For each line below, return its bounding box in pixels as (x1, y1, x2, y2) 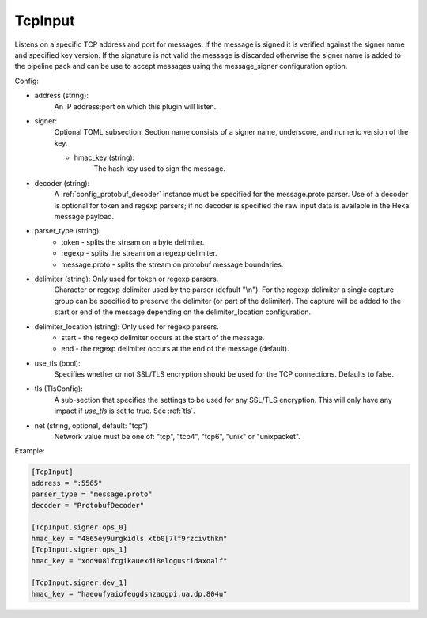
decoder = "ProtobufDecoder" (31, 501, 145, 510)
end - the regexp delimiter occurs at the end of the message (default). (61, 344, 289, 354)
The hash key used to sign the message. (93, 164, 225, 173)
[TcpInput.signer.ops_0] (31, 523, 128, 532)
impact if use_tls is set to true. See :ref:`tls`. (54, 406, 195, 415)
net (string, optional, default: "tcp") (34, 420, 149, 430)
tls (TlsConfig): (34, 384, 83, 393)
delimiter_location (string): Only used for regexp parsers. (34, 321, 219, 332)
